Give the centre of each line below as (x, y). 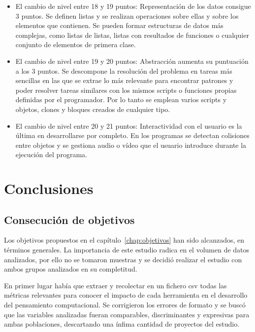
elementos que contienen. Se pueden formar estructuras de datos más (119, 25)
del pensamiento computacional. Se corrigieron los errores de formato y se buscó (125, 305)
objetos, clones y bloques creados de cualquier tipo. (93, 109)
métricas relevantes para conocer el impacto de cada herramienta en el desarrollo (126, 295)
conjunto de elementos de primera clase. (76, 44)
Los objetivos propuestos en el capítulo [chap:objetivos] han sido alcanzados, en (124, 240)
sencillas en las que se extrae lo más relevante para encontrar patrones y (124, 80)
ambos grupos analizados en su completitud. (71, 269)
